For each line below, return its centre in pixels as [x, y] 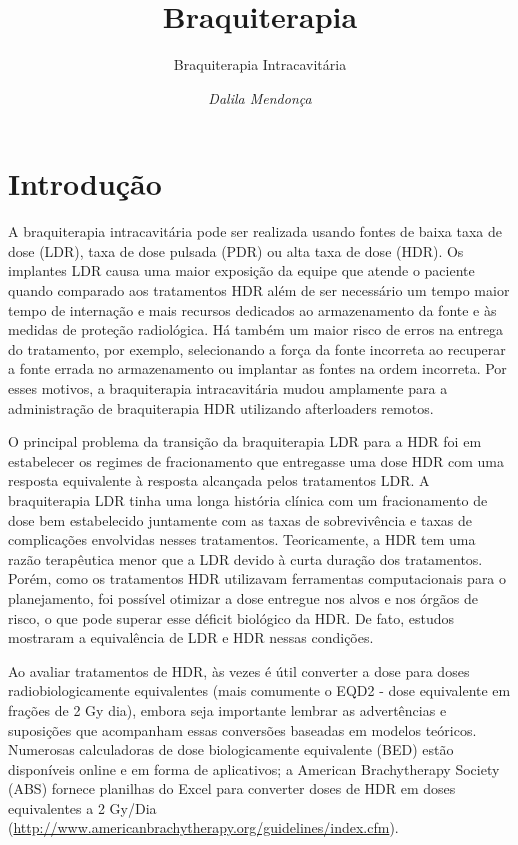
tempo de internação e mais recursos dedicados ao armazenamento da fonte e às [252, 309]
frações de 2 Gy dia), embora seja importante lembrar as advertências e [227, 709]
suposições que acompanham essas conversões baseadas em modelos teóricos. [242, 729]
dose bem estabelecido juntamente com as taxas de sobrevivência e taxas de [240, 519]
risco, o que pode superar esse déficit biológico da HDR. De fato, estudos [231, 617]
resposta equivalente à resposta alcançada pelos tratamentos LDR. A [219, 480]
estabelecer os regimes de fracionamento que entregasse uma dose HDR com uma [256, 460]
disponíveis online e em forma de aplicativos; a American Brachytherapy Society [254, 768]
